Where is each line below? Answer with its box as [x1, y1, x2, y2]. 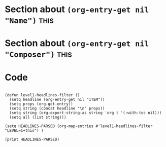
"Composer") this [5, 48, 72, 60]
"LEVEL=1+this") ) [5, 128, 44, 133]
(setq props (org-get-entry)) [9, 101, 73, 107]
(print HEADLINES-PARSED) [5, 137, 59, 142]
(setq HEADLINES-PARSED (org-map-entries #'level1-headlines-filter [5, 124, 153, 129]
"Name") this [5, 14, 54, 26]
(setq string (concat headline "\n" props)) [9, 106, 105, 111]
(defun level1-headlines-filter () [5, 93, 80, 98]
